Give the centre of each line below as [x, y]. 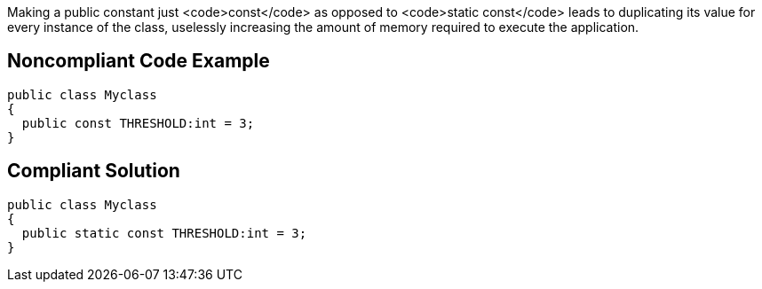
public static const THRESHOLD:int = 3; [164, 233]
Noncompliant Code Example [139, 61]
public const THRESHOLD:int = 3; [138, 123]
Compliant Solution [94, 171]
